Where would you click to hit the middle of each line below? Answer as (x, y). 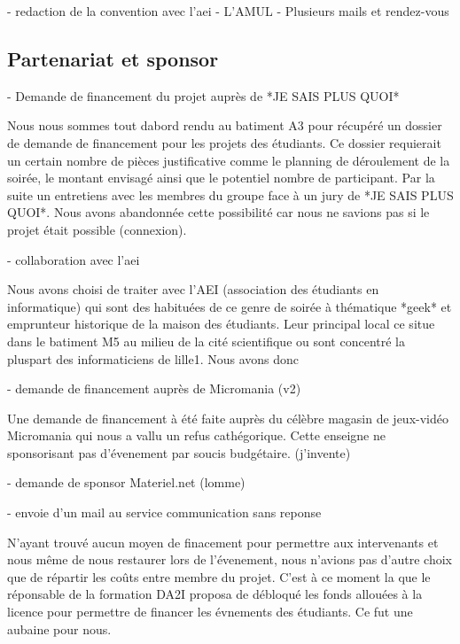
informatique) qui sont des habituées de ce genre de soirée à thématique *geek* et (230, 306)
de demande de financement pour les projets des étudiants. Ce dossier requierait (224, 142)
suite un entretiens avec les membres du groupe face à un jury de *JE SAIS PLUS (230, 194)
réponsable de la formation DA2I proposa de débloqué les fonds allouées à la (215, 594)
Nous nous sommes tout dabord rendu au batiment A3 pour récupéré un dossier (225, 125)
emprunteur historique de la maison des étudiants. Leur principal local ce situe (221, 324)
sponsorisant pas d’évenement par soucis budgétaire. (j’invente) (179, 452)
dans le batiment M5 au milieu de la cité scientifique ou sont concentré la (207, 341)
